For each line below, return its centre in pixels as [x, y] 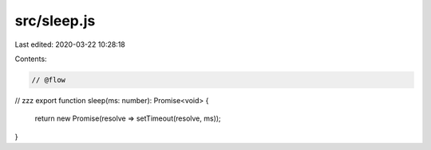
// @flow [49, 80]
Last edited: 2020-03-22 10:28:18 [70, 44]
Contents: [31, 59]
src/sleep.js [55, 21]
